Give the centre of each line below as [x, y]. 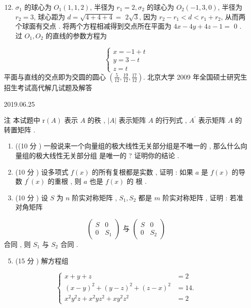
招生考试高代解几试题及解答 [48, 87]
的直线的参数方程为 [76, 35]
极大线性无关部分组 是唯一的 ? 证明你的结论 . [107, 155]
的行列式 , [171, 120]
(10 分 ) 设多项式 [42, 171]
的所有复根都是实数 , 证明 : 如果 [142, 171]
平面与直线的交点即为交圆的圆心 [55, 76]
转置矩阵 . [20, 129]
